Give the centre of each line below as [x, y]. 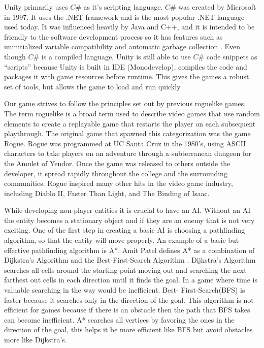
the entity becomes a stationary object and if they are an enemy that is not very [129, 220]
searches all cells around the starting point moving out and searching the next [125, 270]
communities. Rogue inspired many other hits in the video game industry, [119, 183]
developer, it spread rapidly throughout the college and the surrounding [116, 173]
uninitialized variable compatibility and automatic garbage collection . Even [122, 46]
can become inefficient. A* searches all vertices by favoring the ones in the [119, 319]
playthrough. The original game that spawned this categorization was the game [127, 133]
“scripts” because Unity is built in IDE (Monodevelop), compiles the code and [126, 66]
